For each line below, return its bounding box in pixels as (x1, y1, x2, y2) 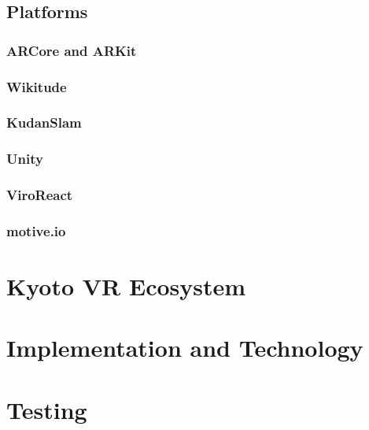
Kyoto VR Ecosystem (6, 270, 246, 302)
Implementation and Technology (6, 332, 363, 364)
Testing (6, 393, 87, 425)
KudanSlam (6, 113, 82, 132)
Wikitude (6, 76, 67, 96)
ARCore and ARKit (6, 40, 137, 60)
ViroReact (6, 185, 73, 205)
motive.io (6, 221, 66, 240)
